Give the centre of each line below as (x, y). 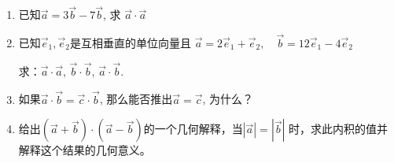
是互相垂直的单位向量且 (130, 43)
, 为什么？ (228, 99)
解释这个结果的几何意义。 (85, 150)
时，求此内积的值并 (339, 129)
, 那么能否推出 (136, 99)
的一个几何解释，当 (193, 129)
